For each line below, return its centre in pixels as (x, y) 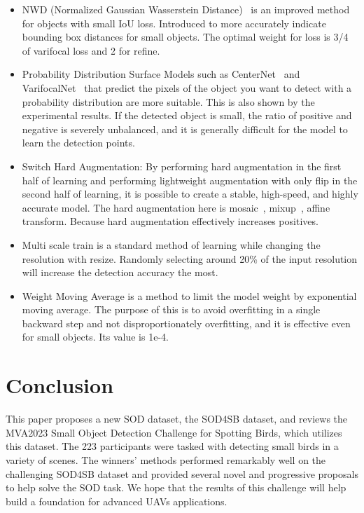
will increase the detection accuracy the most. (120, 272)
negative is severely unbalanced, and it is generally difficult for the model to (185, 129)
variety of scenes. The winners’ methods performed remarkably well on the (166, 459)
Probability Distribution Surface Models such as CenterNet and (161, 74)
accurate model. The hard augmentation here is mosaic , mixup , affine (176, 207)
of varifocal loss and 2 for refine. (91, 50)
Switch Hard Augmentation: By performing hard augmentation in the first (182, 166)
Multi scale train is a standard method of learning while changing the (171, 244)
